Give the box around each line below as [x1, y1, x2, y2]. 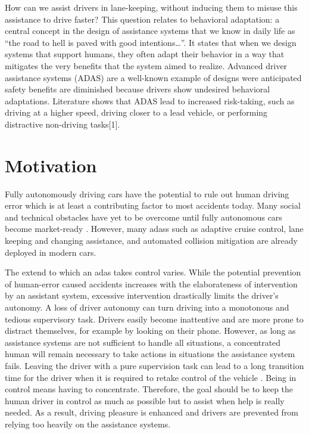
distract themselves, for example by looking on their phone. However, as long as [5, 324, 296, 337]
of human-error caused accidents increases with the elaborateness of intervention [5, 277, 298, 290]
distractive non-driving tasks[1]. [5, 117, 120, 130]
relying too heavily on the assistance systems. [5, 417, 171, 430]
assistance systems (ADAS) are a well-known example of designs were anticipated [5, 71, 302, 83]
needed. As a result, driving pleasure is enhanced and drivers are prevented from [5, 406, 299, 418]
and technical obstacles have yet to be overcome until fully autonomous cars [5, 210, 282, 223]
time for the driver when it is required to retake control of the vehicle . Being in [5, 371, 296, 383]
